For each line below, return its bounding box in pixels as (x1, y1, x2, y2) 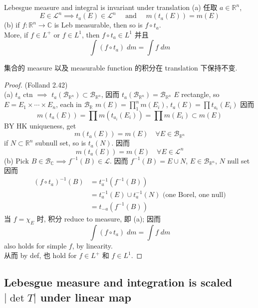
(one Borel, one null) (162, 191, 226, 198)
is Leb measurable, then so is (54, 19, 143, 30)
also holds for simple (4, 240, 67, 250)
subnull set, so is (35, 137, 86, 148)
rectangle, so (181, 89, 220, 99)
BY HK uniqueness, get (4, 120, 76, 130)
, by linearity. (72, 240, 113, 250)
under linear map (40, 289, 132, 304)
